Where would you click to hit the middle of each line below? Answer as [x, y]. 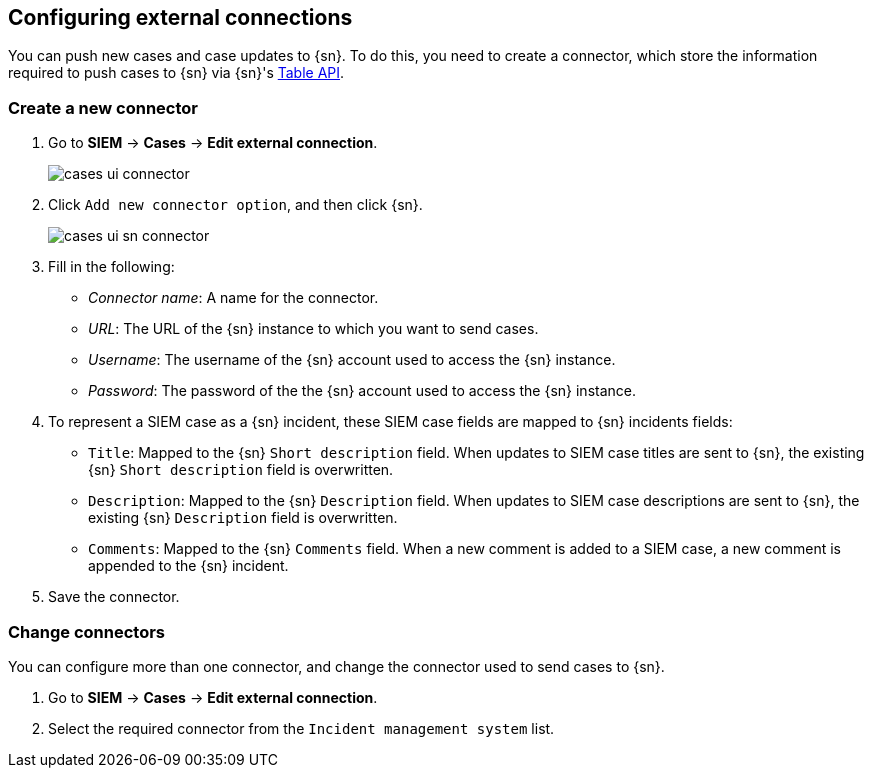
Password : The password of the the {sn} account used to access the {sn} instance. [362, 391]
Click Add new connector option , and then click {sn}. [235, 205]
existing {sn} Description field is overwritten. [243, 518]
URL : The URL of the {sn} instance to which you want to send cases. [313, 329]
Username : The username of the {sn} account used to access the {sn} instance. [352, 360]
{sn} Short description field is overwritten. [241, 470]
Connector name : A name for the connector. [233, 298]
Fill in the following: [111, 267]
